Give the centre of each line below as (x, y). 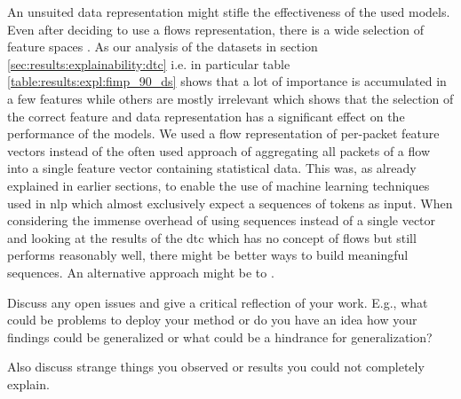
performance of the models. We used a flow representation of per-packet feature (223, 133)
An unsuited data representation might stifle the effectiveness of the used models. (229, 12)
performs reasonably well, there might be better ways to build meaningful (208, 255)
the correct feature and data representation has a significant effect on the (206, 116)
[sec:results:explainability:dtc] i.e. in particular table (149, 63)
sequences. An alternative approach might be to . (141, 272)
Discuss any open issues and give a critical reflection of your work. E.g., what (218, 302)
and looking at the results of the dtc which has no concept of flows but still (212, 237)
